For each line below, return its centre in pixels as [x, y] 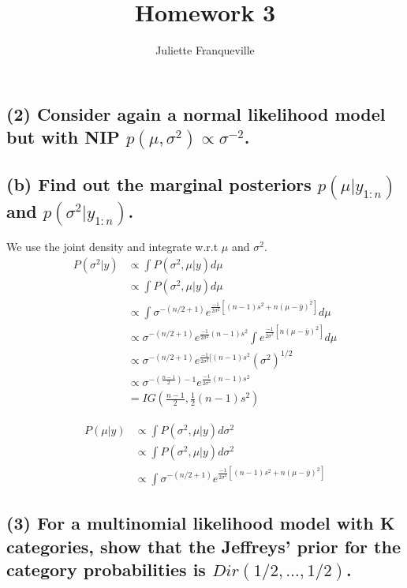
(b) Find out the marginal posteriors [159, 184]
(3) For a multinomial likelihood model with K [201, 523]
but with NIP [63, 137]
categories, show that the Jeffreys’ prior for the [203, 546]
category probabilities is [106, 569]
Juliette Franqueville [205, 50]
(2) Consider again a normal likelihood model [196, 113]
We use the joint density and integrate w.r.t [112, 247]
